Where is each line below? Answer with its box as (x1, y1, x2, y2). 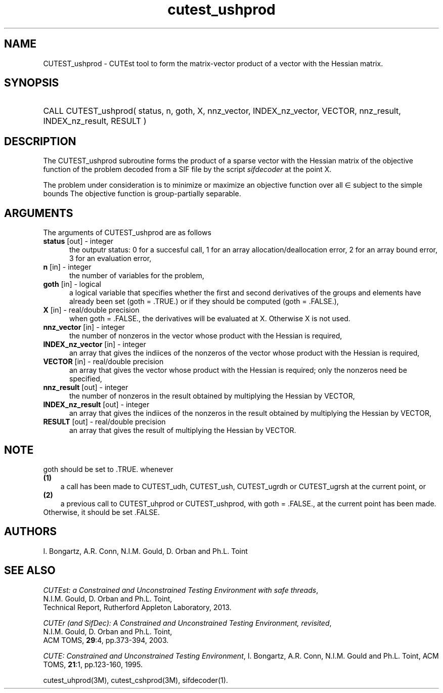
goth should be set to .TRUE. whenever (43, 464, 173, 473)
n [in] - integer (43, 263, 92, 272)
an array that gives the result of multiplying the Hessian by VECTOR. (69, 426, 296, 435)
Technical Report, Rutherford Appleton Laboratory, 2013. (43, 602, 232, 612)
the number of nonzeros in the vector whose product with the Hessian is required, (69, 331, 342, 340)
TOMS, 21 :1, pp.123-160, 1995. (43, 660, 143, 669)
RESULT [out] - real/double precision (43, 417, 166, 426)
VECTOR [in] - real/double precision (43, 357, 164, 366)
